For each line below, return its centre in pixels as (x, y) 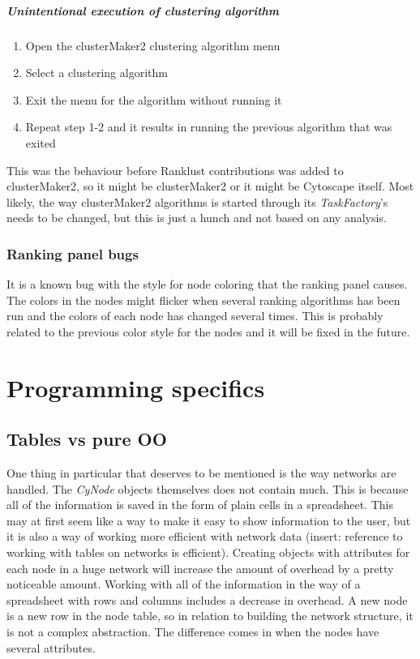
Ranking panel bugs (73, 253)
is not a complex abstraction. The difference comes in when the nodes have (193, 632)
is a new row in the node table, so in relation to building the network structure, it (210, 616)
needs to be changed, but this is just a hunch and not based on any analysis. (197, 218)
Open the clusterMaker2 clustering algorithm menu (153, 45)
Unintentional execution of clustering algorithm (143, 10)
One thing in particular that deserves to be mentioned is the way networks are (201, 473)
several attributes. (51, 647)
